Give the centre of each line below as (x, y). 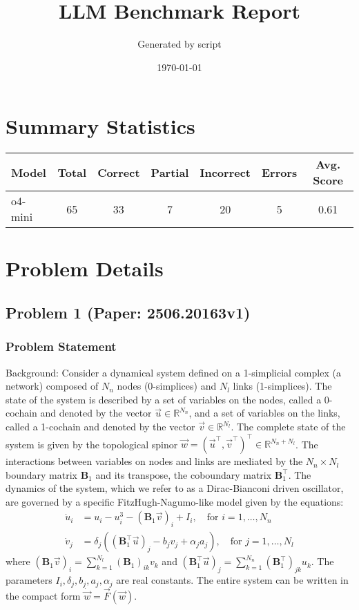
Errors (279, 172)
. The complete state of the (288, 426)
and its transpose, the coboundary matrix (184, 474)
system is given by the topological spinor (92, 444)
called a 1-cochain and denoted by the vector (100, 426)
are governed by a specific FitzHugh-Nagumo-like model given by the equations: (175, 501)
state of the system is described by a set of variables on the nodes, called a (164, 399)
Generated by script (179, 44)
